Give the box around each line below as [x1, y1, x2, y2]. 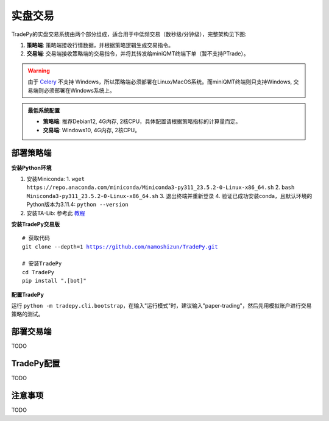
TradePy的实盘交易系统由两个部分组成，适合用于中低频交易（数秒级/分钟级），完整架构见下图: [11, 30, 247, 38]
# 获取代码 [22, 235, 50, 242]
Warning [27, 67, 50, 74]
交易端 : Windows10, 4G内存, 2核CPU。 [43, 126, 140, 133]
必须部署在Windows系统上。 [43, 87, 116, 94]
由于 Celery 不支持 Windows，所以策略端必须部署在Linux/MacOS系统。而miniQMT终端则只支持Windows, [27, 78, 292, 85]
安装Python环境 [11, 164, 52, 171]
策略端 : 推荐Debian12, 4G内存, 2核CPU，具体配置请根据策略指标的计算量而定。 [43, 118, 241, 125]
